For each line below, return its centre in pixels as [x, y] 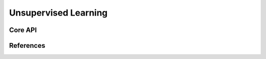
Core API [23, 30]
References [27, 46]
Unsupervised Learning [58, 13]
